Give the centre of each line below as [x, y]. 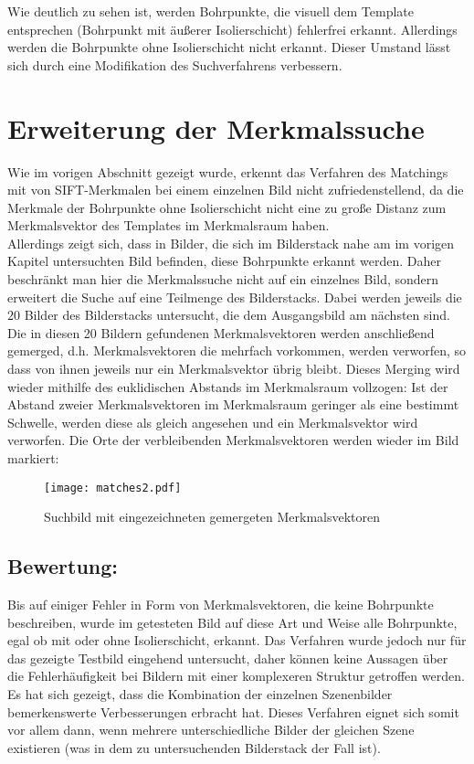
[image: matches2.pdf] [113, 488]
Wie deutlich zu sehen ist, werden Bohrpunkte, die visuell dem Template [211, 11]
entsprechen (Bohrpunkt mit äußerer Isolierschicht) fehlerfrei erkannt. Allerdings [232, 29]
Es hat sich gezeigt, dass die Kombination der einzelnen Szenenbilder [200, 694]
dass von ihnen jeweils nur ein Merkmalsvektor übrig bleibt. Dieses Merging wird [234, 369]
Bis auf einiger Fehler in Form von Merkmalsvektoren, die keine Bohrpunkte [221, 605]
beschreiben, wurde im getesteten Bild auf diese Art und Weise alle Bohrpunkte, [232, 622]
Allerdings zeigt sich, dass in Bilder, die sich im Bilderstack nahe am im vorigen [231, 243]
